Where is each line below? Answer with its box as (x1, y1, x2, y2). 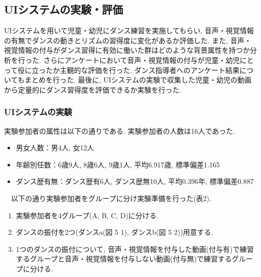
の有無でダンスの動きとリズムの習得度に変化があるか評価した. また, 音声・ (4, 35, 251, 45)
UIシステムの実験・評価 (4, 2, 123, 17)
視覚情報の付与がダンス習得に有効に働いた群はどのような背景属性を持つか (4, 45, 250, 55)
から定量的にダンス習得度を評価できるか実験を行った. (4, 84, 182, 95)
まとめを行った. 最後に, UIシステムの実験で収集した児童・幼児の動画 (24, 74, 252, 85)
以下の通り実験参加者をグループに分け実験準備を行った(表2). (11, 193, 211, 203)
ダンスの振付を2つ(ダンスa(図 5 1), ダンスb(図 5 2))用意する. (16, 227, 213, 237)
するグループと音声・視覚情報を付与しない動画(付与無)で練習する (16, 253, 232, 264)
